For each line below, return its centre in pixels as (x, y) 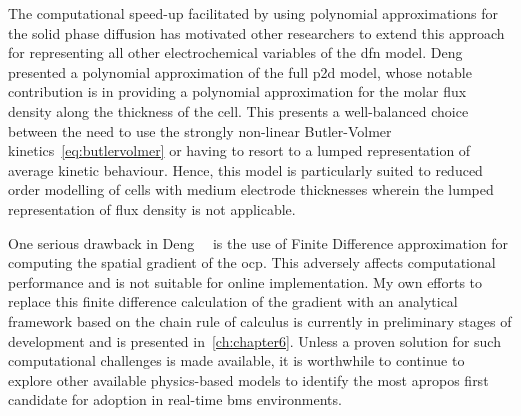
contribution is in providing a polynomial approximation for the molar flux (237, 91)
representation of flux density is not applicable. (152, 208)
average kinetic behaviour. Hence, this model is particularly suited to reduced (245, 169)
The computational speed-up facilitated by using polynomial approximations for (253, 13)
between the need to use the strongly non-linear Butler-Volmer (200, 130)
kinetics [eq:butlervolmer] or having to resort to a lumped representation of (239, 150)
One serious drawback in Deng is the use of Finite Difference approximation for (258, 242)
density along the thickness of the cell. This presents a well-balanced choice (238, 110)
